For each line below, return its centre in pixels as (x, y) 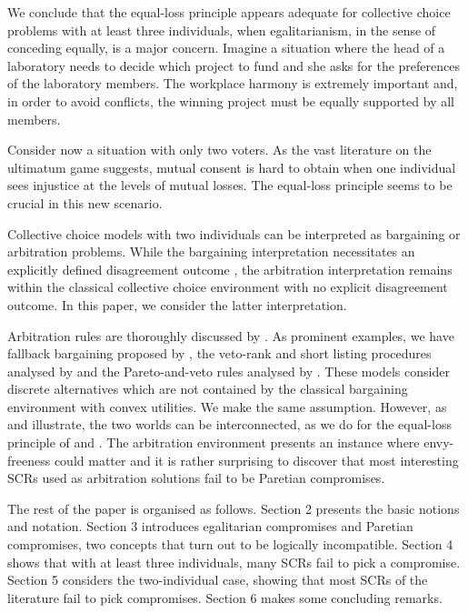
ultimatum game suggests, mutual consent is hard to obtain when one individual (232, 167)
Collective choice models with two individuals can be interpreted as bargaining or (234, 233)
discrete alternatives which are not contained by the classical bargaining (208, 389)
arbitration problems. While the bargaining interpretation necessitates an (211, 251)
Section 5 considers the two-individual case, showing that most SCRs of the (218, 580)
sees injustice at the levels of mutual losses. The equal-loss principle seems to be (230, 185)
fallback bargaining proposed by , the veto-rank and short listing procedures (219, 353)
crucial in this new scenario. (85, 202)
